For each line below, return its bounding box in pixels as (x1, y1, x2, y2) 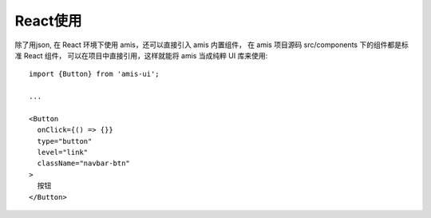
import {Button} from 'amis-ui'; (29, 69, 160, 79)
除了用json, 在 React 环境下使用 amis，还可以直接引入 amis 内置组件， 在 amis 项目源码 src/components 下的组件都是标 (14, 40, 409, 50)
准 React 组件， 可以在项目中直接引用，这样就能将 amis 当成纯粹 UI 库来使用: (14, 50, 268, 60)
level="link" (37, 148, 89, 157)
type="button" (37, 137, 93, 145)
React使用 (14, 12, 82, 30)
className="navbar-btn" (37, 159, 131, 168)
